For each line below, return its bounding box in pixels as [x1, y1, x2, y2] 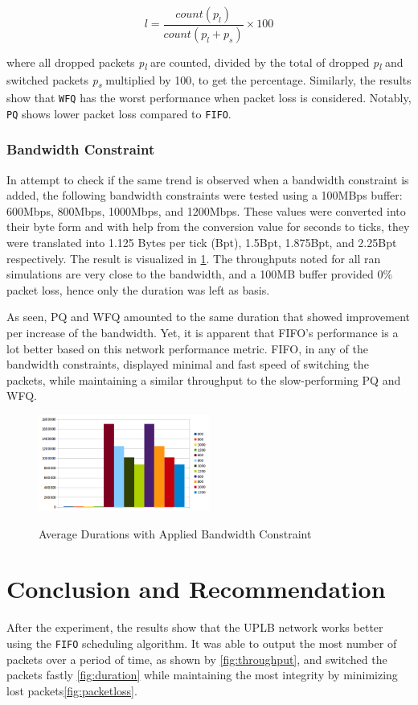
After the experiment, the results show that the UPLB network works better [6, 619, 383, 636]
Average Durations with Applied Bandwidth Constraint [39, 525, 312, 542]
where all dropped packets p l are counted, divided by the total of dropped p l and [6, 53, 404, 72]
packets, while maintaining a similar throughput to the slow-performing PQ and [6, 371, 401, 388]
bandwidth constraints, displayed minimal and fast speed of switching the [6, 356, 369, 373]
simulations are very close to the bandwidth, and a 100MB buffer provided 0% [6, 266, 393, 282]
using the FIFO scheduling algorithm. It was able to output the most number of [6, 635, 397, 651]
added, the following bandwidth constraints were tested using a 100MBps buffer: [6, 187, 403, 204]
